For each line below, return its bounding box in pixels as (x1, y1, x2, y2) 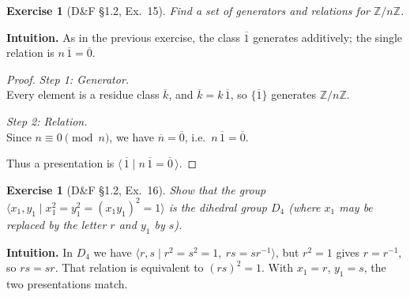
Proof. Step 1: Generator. (6, 70, 130, 87)
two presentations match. (6, 276, 128, 292)
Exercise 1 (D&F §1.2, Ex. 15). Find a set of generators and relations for (6, 2, 370, 18)
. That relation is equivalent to (55, 259, 204, 276)
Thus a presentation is (6, 155, 115, 171)
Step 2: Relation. (6, 112, 88, 129)
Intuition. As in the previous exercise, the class (6, 28, 240, 45)
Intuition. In (6, 243, 73, 260)
